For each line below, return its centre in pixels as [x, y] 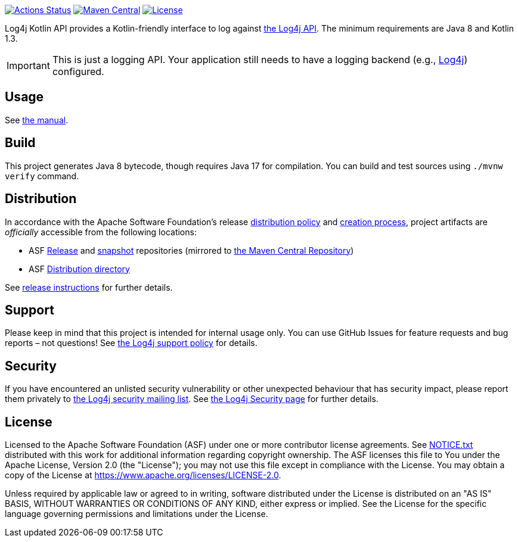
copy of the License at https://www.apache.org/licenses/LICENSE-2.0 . [143, 475]
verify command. [42, 176]
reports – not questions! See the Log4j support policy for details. [131, 343]
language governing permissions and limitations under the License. [137, 514]
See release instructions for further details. [89, 287]
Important [28, 66]
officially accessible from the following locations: [101, 232]
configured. [78, 71]
